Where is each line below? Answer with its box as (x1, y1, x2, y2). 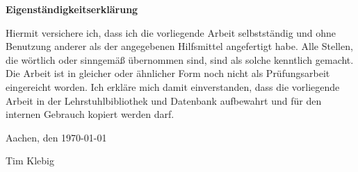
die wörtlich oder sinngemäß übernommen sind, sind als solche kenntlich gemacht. (6, 52, 354, 67)
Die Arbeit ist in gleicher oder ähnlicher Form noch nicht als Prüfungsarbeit (6, 66, 330, 80)
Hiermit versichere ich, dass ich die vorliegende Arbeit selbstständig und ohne (6, 25, 336, 40)
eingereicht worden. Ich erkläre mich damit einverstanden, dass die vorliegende (6, 79, 340, 94)
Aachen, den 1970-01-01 (6, 130, 107, 144)
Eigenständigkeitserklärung (6, 2, 138, 16)
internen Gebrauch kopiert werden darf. (6, 107, 174, 121)
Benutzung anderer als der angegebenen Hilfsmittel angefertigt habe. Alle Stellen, (6, 39, 353, 53)
